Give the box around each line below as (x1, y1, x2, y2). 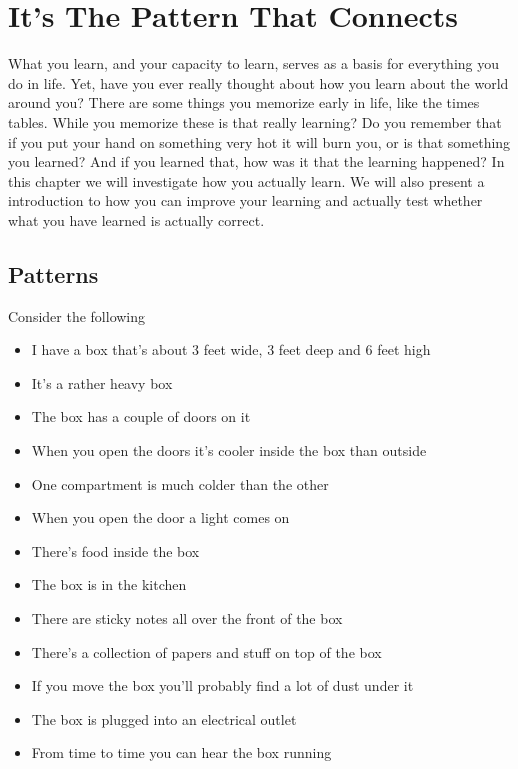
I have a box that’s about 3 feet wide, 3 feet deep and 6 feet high (31, 339, 431, 360)
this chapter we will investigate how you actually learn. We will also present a (8, 170, 485, 191)
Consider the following (8, 305, 146, 326)
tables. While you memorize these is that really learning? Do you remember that (8, 111, 502, 132)
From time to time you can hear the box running (31, 742, 332, 763)
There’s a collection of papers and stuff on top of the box (31, 641, 382, 662)
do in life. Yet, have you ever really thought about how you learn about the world (8, 72, 509, 93)
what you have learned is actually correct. (8, 209, 265, 230)
